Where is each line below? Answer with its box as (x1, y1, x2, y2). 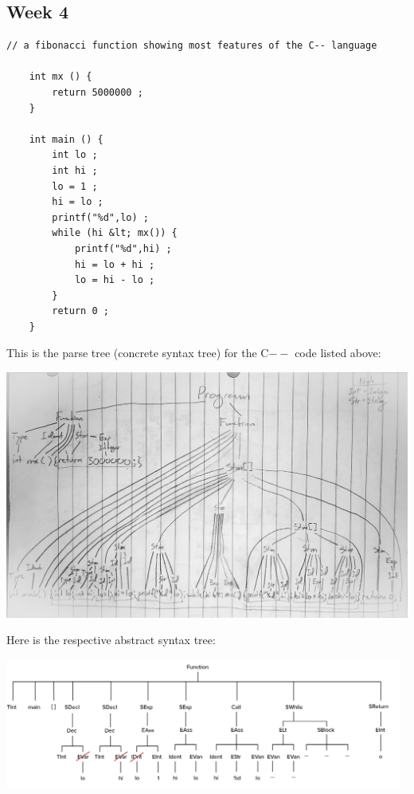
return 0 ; (52, 305, 109, 317)
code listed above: (295, 344, 381, 361)
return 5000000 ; (52, 86, 143, 98)
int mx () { (29, 71, 92, 83)
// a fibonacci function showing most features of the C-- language (6, 40, 377, 52)
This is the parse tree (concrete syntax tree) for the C (6, 344, 269, 361)
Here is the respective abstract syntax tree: (6, 631, 216, 648)
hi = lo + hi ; (74, 258, 155, 270)
